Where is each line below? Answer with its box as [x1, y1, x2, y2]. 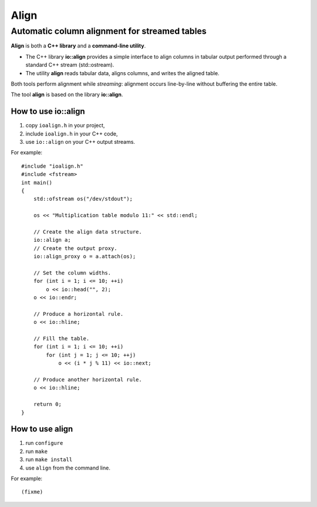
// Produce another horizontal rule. [33, 376, 142, 383]
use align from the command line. [25, 464, 111, 471]
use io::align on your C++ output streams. [25, 138, 135, 146]
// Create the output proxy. [33, 245, 117, 252]
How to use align [11, 424, 73, 434]
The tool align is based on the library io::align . [11, 91, 123, 98]
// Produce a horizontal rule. [33, 310, 124, 317]
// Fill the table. [33, 335, 90, 342]
